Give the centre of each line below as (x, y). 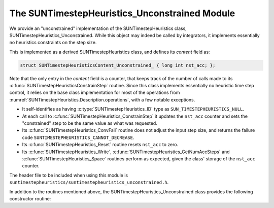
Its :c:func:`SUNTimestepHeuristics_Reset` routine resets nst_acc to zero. (100, 145)
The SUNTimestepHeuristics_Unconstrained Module (122, 13)
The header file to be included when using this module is (69, 175)
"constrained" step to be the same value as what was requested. (90, 123)
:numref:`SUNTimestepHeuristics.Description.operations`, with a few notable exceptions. (102, 99)
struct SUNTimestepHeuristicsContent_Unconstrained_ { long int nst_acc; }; (118, 65)
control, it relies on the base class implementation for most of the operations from (95, 93)
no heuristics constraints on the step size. (53, 43)
